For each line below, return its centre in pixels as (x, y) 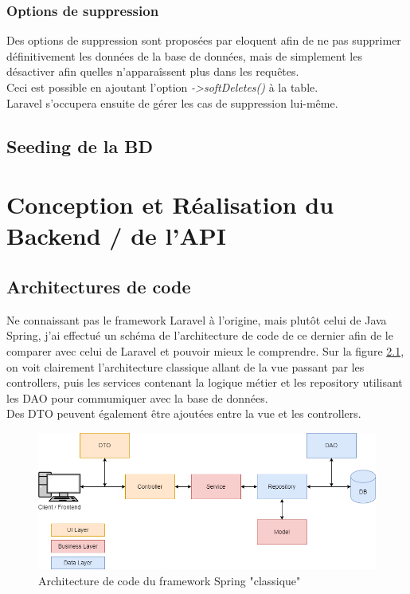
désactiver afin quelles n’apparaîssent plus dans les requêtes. (153, 71)
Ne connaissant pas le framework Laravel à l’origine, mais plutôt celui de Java (197, 319)
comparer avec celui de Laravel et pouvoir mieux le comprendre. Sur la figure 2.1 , (205, 350)
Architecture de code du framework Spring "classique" (170, 580)
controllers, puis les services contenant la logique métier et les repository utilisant (205, 382)
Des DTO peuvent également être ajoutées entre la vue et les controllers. (184, 413)
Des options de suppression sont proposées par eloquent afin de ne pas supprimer (204, 40)
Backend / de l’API (116, 236)
